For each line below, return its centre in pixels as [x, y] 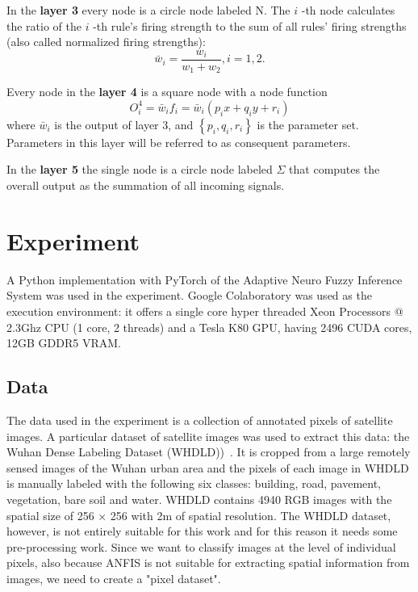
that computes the [334, 169]
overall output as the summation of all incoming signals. [146, 185]
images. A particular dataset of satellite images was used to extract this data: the [208, 436]
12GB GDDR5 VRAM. [64, 343]
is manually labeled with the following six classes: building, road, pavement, [194, 483]
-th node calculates [348, 10]
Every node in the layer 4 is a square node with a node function [167, 92]
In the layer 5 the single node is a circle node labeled [140, 169]
